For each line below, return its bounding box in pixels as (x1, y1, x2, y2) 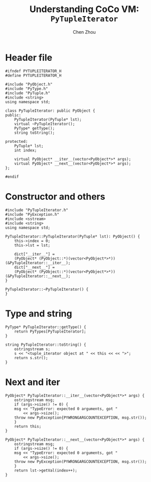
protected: (5, 139, 28, 144)
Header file (5, 52, 53, 63)
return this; (14, 424, 42, 429)
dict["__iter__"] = (14, 252, 55, 257)
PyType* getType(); (14, 126, 55, 131)
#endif (5, 174, 19, 179)
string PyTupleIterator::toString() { (5, 342, 86, 347)
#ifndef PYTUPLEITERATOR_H (5, 68, 62, 73)
